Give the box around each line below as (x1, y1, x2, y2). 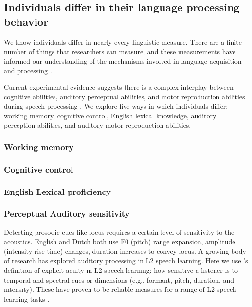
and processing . (4, 65, 52, 76)
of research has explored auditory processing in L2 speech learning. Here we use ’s (4, 255, 248, 266)
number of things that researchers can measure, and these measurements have (4, 46, 236, 57)
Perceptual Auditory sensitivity (4, 208, 130, 220)
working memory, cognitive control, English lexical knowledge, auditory (4, 110, 216, 120)
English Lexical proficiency (4, 185, 111, 197)
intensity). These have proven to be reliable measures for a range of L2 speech (4, 284, 236, 294)
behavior (4, 14, 49, 29)
